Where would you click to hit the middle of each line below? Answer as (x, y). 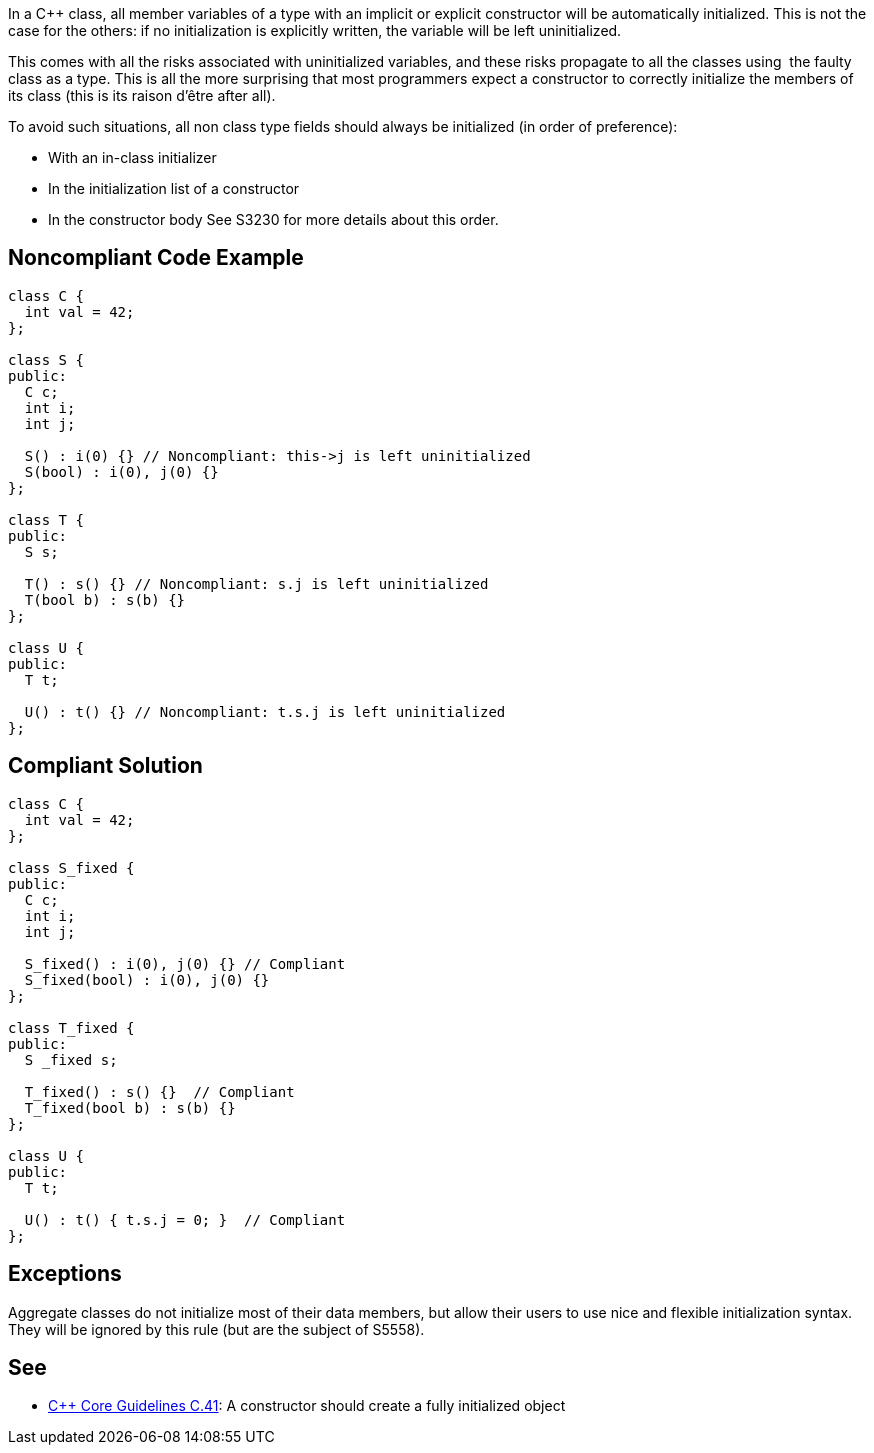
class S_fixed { (71, 867)
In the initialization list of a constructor (174, 188)
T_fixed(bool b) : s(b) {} (130, 1107)
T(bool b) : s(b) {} (105, 599)
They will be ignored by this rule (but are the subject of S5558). (216, 1329)
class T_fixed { (71, 1027)
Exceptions (65, 1274)
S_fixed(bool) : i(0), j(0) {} (147, 979)
